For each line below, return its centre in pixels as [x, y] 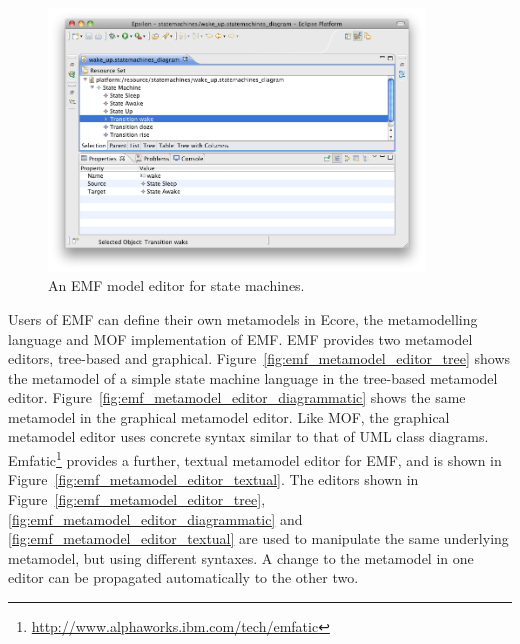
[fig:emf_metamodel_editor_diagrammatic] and [155, 518]
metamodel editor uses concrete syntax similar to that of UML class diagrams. [248, 436]
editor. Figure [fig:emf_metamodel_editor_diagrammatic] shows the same [237, 397]
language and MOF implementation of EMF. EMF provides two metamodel [240, 338]
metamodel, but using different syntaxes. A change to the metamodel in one [241, 557]
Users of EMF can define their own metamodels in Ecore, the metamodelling [243, 318]
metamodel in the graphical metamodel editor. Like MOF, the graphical [229, 416]
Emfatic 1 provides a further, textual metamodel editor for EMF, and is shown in [255, 458]
